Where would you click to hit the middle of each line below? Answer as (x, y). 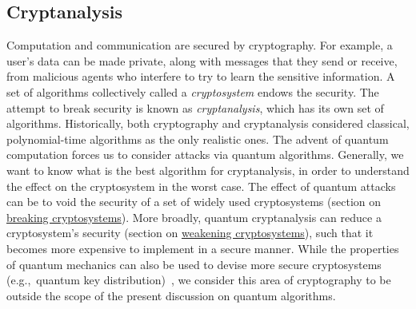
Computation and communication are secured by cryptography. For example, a (200, 45)
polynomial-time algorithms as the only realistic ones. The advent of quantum (198, 139)
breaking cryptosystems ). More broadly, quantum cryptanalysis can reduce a (194, 217)
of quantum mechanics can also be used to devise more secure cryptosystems (194, 264)
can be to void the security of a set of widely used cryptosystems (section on (194, 202)
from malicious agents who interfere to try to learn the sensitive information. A (201, 76)
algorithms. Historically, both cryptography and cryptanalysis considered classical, (208, 123)
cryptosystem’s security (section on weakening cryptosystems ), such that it (190, 233)
